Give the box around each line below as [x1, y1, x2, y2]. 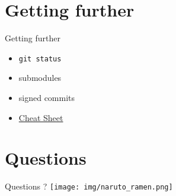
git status [18, 54, 62, 63]
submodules [18, 71, 62, 84]
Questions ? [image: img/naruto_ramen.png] [5, 180, 173, 192]
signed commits [18, 91, 75, 103]
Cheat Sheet [18, 111, 63, 123]
